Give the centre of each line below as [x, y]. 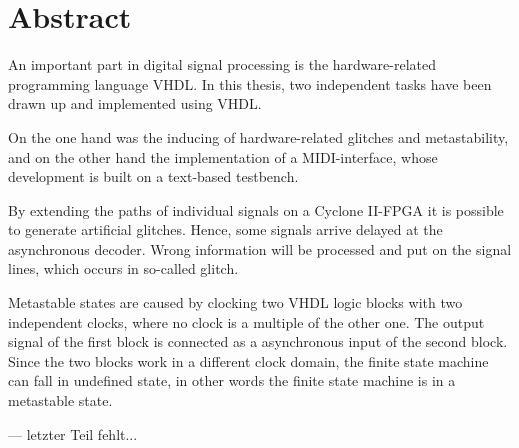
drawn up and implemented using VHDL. [135, 103]
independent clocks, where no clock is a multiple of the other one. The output [246, 321]
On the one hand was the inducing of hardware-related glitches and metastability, [258, 136]
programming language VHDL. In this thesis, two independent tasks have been [250, 83]
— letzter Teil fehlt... [73, 433]
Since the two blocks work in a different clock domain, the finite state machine [248, 360]
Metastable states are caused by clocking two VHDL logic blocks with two [235, 302]
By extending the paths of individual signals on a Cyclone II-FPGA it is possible [256, 209]
